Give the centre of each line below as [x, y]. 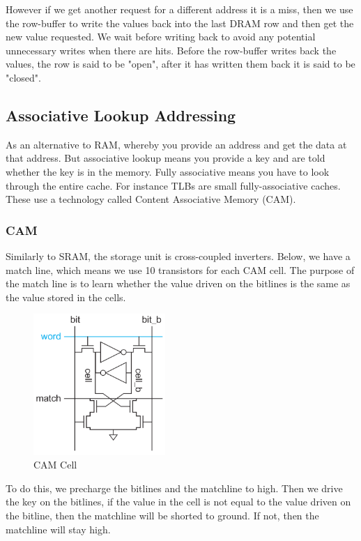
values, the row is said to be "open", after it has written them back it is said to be [180, 64]
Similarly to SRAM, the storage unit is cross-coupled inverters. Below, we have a [178, 256]
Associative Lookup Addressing [121, 115]
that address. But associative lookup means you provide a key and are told [166, 158]
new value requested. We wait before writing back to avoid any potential [161, 37]
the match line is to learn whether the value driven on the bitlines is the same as [178, 283]
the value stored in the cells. [66, 297]
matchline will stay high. [58, 529]
